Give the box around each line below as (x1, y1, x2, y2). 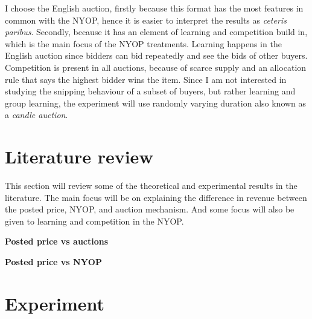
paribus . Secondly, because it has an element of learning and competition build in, (5, 25, 308, 38)
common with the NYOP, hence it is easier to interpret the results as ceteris (5, 13, 287, 26)
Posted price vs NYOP (5, 255, 102, 268)
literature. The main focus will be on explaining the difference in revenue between (5, 191, 307, 203)
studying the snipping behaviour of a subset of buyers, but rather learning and (5, 85, 296, 97)
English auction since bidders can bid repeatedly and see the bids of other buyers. (5, 49, 308, 62)
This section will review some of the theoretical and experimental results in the (5, 179, 298, 192)
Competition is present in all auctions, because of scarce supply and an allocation (5, 61, 307, 73)
